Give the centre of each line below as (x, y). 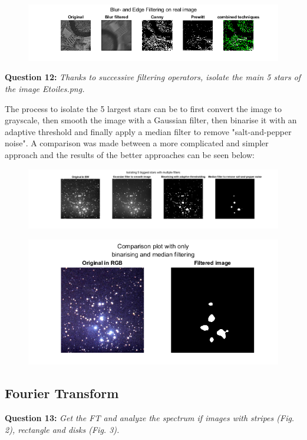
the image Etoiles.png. (45, 88)
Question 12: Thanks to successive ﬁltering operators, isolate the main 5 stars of (153, 77)
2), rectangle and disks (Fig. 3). (62, 429)
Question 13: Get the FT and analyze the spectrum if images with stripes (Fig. (150, 418)
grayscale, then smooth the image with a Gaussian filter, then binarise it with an (151, 120)
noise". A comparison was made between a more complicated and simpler (137, 143)
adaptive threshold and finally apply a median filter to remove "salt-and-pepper (148, 131)
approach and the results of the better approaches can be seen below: (130, 154)
